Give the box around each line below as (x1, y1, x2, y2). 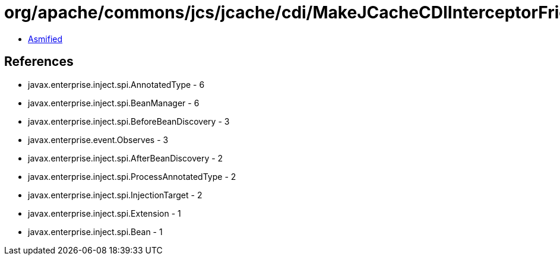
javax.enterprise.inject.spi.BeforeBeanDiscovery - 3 (28, 116, 230, 126)
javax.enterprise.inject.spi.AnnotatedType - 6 (28, 79, 205, 90)
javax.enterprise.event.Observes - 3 (28, 134, 169, 145)
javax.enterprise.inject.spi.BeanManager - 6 (28, 97, 200, 108)
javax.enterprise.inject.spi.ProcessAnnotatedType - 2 (28, 171, 236, 182)
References (4, 54, 74, 69)
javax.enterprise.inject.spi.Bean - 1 (28, 226, 163, 237)
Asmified (28, 33, 63, 44)
